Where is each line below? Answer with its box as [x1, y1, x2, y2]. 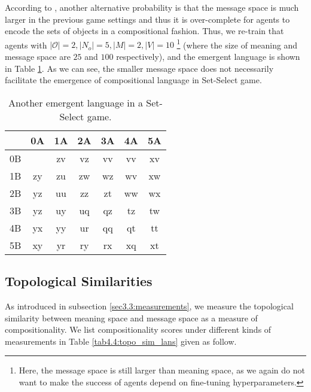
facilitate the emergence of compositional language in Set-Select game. [5, 74, 262, 86]
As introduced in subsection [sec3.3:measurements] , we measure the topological [5, 300, 294, 312]
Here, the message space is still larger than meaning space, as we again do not [19, 364, 305, 376]
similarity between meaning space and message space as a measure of [5, 311, 258, 324]
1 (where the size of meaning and [176, 37, 298, 51]
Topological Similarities [5, 272, 153, 290]
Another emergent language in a [8, 95, 144, 110]
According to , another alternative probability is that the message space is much [5, 1, 299, 13]
